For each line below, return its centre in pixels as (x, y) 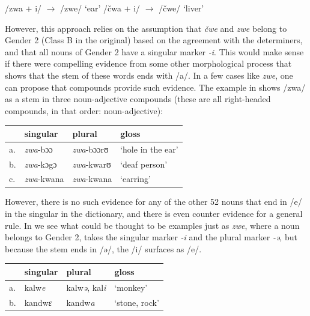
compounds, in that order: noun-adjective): (84, 110)
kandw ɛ (38, 302)
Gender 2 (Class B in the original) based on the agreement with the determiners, (154, 40)
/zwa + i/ (23, 8)
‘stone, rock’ (137, 302)
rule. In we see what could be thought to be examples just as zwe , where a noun (152, 225)
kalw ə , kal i (86, 287)
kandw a (81, 302)
